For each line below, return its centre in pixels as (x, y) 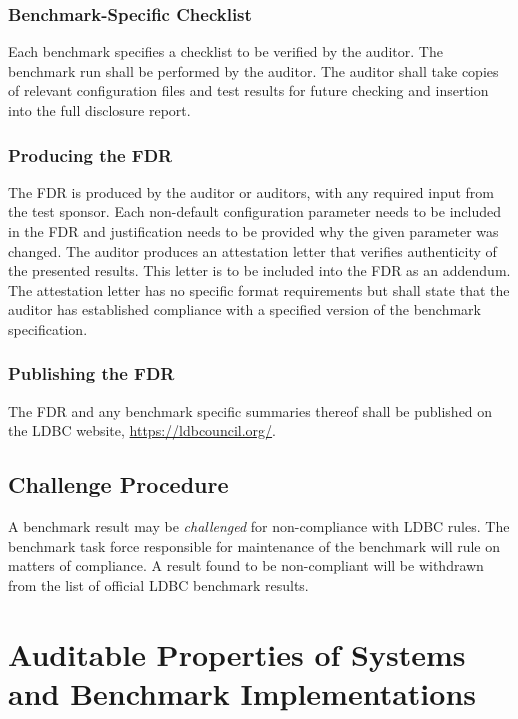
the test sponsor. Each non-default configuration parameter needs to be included (255, 211)
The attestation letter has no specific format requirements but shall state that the (259, 289)
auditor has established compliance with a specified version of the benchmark (245, 309)
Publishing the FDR (91, 373)
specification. (48, 328)
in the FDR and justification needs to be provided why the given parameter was (253, 231)
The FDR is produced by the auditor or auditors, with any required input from (251, 191)
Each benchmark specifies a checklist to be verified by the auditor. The (225, 51)
